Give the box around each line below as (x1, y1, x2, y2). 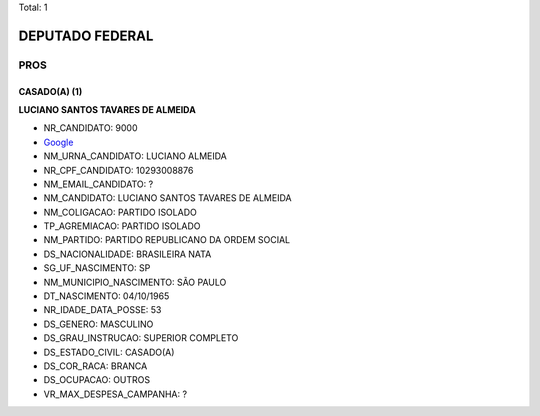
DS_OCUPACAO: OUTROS (43, 374, 151, 386)
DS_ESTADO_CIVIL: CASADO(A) (43, 346, 175, 358)
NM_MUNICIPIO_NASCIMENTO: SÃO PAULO (43, 276, 227, 288)
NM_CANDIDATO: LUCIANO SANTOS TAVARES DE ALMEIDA (43, 192, 292, 204)
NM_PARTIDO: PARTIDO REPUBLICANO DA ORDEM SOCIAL (43, 234, 291, 246)
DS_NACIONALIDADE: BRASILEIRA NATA (43, 248, 212, 260)
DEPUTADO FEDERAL (18, 27, 154, 44)
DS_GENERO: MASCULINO (43, 318, 154, 330)
